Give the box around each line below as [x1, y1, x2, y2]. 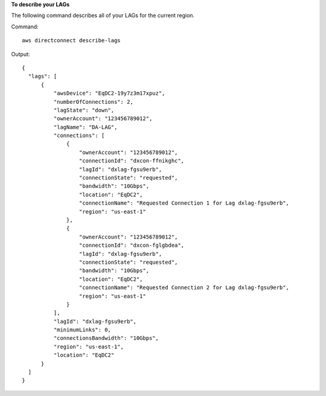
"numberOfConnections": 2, [53, 98, 134, 105]
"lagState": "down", [53, 106, 115, 113]
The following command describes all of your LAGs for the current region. [11, 12, 195, 19]
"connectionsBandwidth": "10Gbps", [53, 335, 159, 342]
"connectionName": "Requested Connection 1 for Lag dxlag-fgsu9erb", [78, 200, 290, 206]
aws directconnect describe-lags [22, 37, 121, 44]
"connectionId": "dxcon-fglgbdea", [78, 242, 184, 249]
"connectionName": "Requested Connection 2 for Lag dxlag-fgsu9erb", [78, 284, 290, 291]
